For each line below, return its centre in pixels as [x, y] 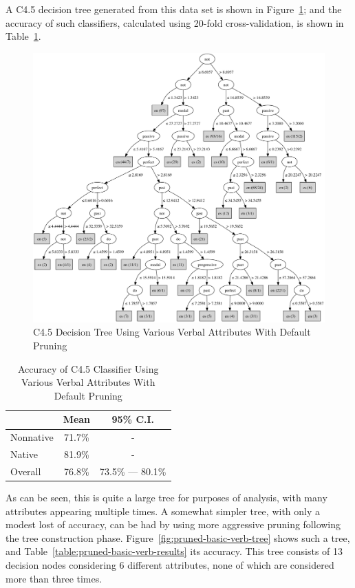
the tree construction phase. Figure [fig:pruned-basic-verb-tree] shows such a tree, [178, 537]
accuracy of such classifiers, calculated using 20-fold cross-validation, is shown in [175, 22]
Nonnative [32, 437]
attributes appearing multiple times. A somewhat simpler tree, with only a [163, 511]
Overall [26, 471]
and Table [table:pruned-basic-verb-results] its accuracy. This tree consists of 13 [174, 551]
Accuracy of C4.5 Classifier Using [88, 368]
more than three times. [54, 578]
